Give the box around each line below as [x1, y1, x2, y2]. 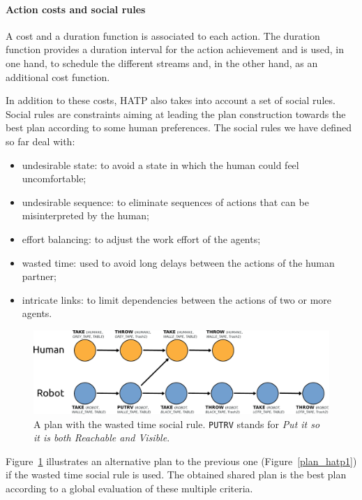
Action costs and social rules [6, 1, 146, 16]
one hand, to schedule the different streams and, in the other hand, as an [6, 55, 318, 70]
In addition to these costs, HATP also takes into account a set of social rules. [6, 93, 335, 108]
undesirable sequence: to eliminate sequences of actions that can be [22, 194, 309, 209]
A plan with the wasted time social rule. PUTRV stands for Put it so [33, 416, 320, 431]
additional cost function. [6, 69, 110, 84]
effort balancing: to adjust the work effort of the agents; [22, 231, 261, 246]
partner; [22, 269, 56, 284]
